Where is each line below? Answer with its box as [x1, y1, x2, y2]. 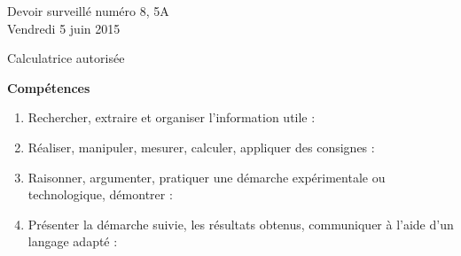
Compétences [7, 78, 90, 97]
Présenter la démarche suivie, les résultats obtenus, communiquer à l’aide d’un [27, 214, 454, 233]
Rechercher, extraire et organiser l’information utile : [27, 108, 316, 127]
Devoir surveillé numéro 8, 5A [7, 2, 169, 19]
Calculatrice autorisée [7, 49, 125, 67]
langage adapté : [27, 232, 118, 251]
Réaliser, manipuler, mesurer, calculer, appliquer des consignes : [27, 137, 375, 156]
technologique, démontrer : [27, 185, 173, 204]
